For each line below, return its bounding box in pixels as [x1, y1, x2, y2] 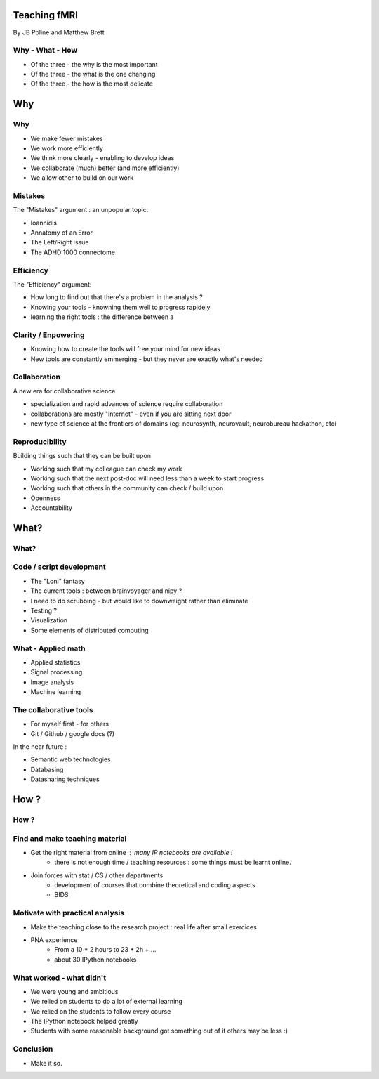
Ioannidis [30, 218, 58, 227]
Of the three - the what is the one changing [30, 70, 156, 79]
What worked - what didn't [13, 973, 107, 983]
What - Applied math [13, 643, 86, 653]
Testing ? [30, 606, 58, 615]
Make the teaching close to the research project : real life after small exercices [30, 922, 258, 931]
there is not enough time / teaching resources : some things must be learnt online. [54, 858, 291, 867]
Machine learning [30, 688, 81, 696]
